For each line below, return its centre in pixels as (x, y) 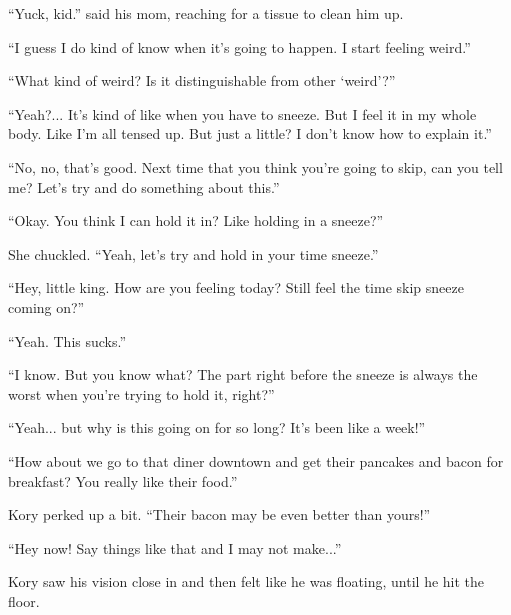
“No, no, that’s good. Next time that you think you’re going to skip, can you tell (255, 166)
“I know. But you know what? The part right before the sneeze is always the (243, 374)
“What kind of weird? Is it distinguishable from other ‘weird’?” (202, 80)
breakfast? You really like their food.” (123, 480)
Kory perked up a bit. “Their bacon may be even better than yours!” (219, 514)
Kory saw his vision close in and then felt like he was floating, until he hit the (246, 581)
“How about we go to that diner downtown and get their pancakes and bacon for (256, 460)
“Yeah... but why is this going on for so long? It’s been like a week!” (217, 427)
